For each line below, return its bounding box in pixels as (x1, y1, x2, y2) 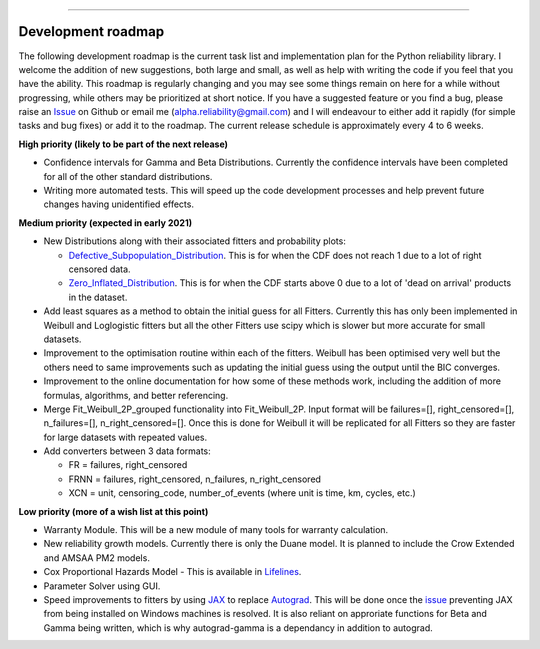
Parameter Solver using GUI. (43, 580, 161, 592)
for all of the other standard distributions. (43, 170, 213, 182)
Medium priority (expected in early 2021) (18, 216, 193, 229)
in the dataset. (68, 291, 128, 303)
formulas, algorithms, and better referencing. (43, 389, 229, 401)
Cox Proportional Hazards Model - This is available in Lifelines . (43, 566, 302, 578)
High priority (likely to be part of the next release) (18, 138, 229, 150)
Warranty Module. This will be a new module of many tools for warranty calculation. (43, 524, 389, 536)
